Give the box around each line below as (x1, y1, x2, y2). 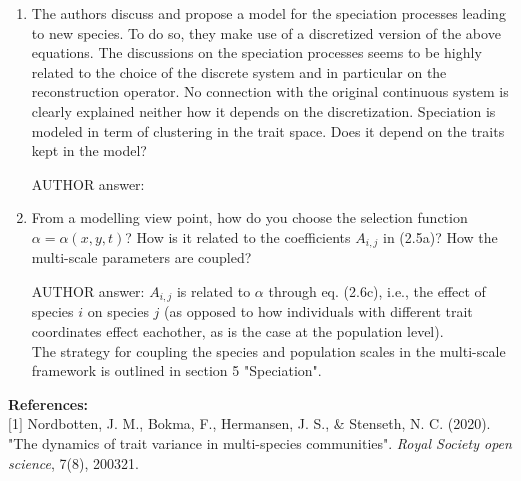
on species (87, 301, 149, 322)
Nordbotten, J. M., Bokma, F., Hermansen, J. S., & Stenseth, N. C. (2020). (27, 413, 491, 434)
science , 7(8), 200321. (8, 452, 139, 473)
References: (8, 393, 89, 414)
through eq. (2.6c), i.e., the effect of (268, 280, 486, 301)
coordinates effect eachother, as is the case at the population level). (31, 321, 444, 342)
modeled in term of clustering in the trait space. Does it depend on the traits (31, 120, 505, 141)
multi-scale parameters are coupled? (31, 247, 252, 268)
